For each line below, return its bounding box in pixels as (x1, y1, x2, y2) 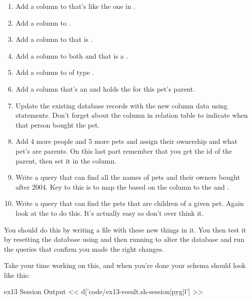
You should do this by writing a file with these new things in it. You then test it (4, 224, 247, 234)
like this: (4, 269, 30, 280)
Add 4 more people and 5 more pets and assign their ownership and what (15, 136, 238, 146)
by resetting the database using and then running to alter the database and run (4, 234, 245, 244)
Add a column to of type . (15, 67, 94, 77)
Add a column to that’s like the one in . (15, 1, 136, 11)
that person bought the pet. (15, 119, 100, 130)
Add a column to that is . (15, 34, 93, 44)
